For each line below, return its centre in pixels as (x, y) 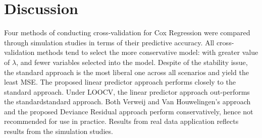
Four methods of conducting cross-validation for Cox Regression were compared (127, 32)
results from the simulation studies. (59, 131)
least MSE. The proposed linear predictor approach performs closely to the (120, 82)
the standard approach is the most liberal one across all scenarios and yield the (126, 72)
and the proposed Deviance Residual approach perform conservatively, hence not (129, 111)
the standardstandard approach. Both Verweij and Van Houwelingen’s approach (127, 101)
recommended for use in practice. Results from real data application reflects (121, 121)
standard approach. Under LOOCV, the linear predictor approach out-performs (127, 91)
